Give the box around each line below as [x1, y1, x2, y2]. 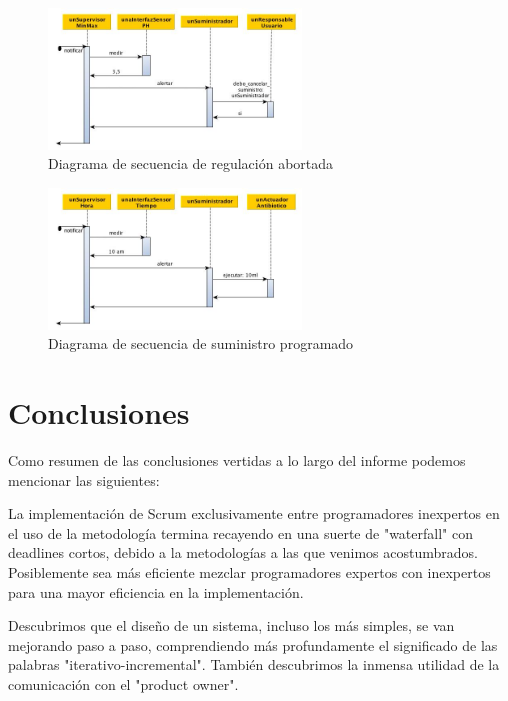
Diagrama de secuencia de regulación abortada [48, 153, 334, 174]
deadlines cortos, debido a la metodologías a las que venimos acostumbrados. [8, 542, 478, 563]
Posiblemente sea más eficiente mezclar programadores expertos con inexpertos [8, 562, 491, 582]
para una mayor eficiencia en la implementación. [8, 581, 304, 602]
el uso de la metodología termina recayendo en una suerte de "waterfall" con [8, 522, 473, 543]
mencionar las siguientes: [8, 469, 160, 490]
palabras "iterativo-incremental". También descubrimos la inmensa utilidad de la [8, 654, 500, 675]
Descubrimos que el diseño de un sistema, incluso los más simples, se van [8, 615, 455, 636]
